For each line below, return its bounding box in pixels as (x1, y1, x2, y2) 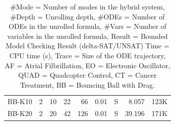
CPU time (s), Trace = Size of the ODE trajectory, (9, 50, 166, 60)
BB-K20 (7, 108, 32, 119)
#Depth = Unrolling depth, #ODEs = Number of (10, 11, 165, 21)
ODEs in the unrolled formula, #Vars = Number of (8, 21, 167, 31)
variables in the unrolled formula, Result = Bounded (7, 30, 168, 41)
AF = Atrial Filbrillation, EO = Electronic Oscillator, (4, 60, 171, 70)
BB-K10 (7, 96, 32, 106)
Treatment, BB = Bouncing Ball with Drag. (20, 79, 155, 90)
